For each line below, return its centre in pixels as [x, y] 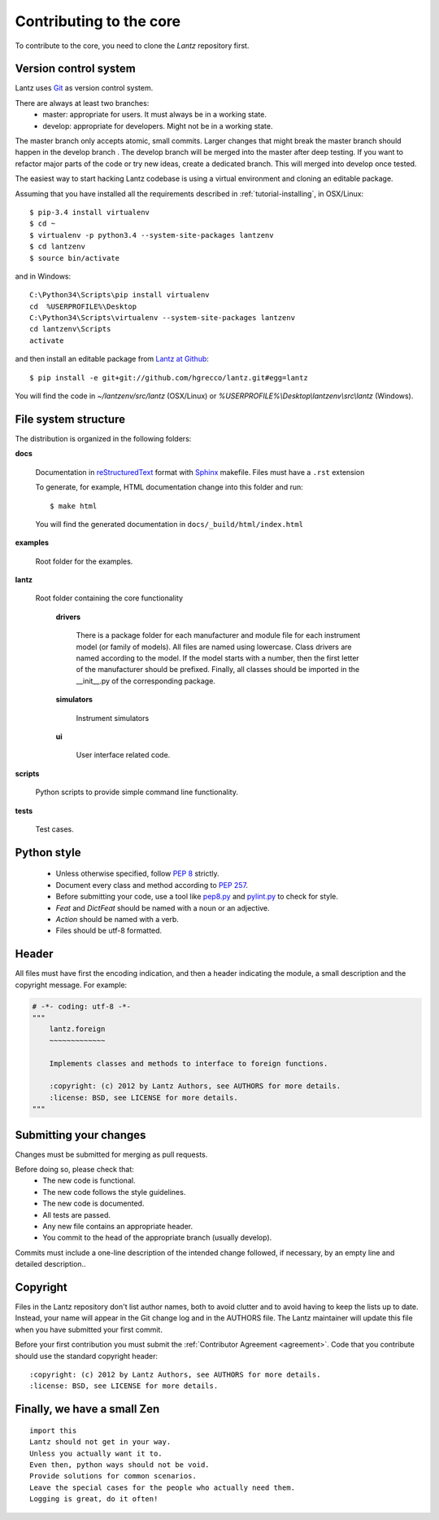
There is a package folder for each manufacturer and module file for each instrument [218, 635]
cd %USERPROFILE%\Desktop [83, 306]
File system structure [70, 419]
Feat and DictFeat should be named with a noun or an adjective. [163, 907]
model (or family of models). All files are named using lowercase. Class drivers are [214, 647]
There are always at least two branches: [82, 103]
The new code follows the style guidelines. [114, 1192]
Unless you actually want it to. [96, 1453]
